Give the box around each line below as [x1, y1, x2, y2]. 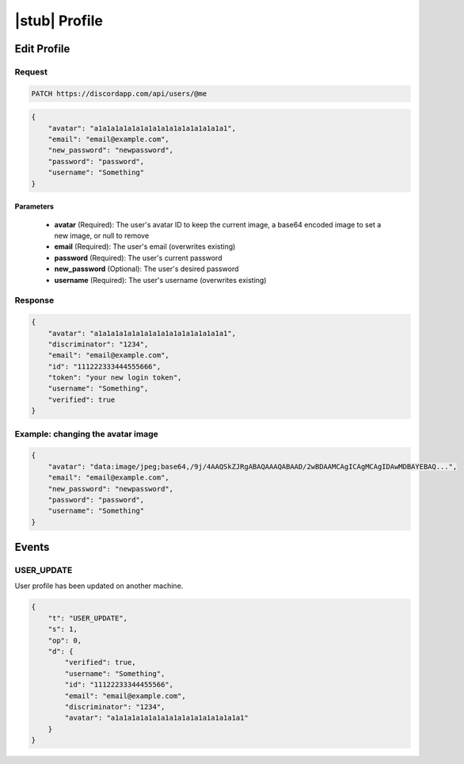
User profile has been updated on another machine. [14, 581, 184, 590]
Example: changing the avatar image [14, 428, 158, 439]
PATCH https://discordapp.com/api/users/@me [31, 89, 207, 98]
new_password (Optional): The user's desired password [54, 264, 239, 273]
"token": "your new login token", [48, 373, 182, 382]
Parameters [14, 202, 55, 212]
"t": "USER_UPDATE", [48, 613, 128, 622]
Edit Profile [14, 42, 70, 55]
